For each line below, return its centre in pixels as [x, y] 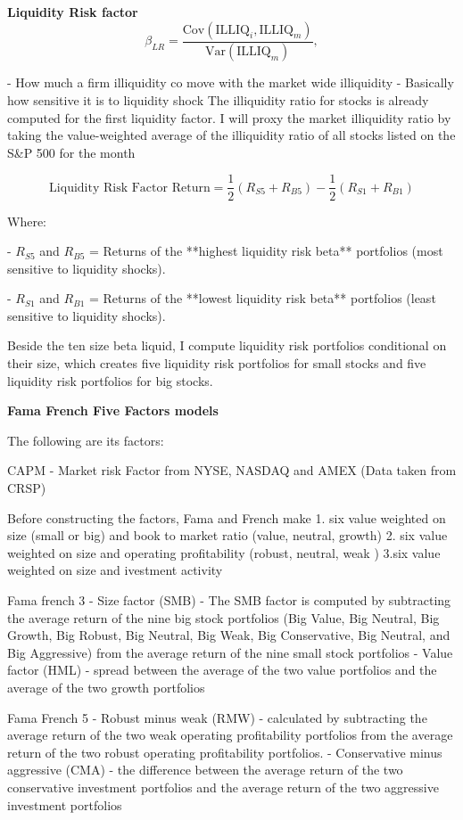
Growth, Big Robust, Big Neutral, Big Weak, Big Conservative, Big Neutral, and [229, 635]
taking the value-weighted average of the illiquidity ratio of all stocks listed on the [231, 135]
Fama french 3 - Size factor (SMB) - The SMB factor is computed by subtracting [229, 600]
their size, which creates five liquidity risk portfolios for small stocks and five [217, 363]
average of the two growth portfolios [106, 687]
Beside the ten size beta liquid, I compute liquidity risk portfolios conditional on [227, 345]
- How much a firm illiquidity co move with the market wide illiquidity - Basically [231, 82]
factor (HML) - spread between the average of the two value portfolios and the [222, 670]
